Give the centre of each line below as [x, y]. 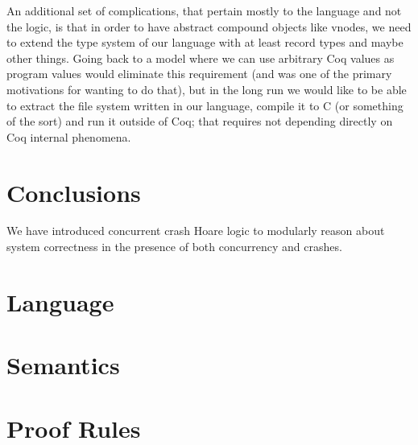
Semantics [63, 365]
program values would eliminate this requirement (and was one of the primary [199, 74]
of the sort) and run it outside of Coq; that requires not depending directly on [200, 121]
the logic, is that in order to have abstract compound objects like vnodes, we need [209, 26]
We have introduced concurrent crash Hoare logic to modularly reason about [196, 231]
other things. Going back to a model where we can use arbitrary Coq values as [201, 58]
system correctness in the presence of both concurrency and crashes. [174, 247]
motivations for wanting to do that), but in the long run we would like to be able [207, 89]
